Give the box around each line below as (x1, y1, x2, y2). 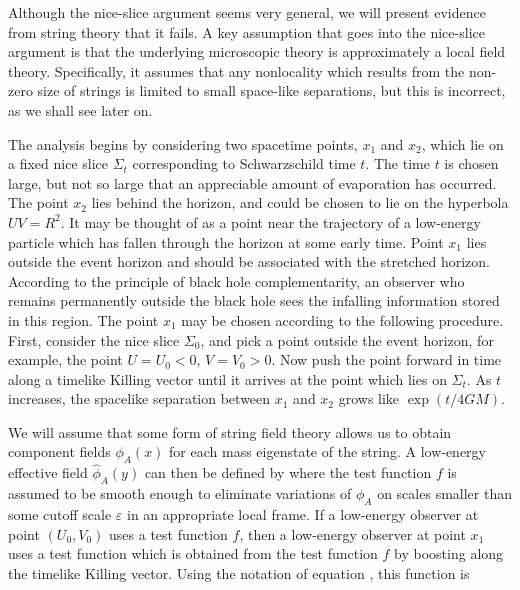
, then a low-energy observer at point (239, 523, 466, 544)
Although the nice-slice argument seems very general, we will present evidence (8, 2, 486, 22)
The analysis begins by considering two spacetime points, (8, 133, 358, 154)
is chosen (444, 153, 499, 174)
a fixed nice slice (8, 153, 109, 174)
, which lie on (421, 133, 504, 154)
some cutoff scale (8, 504, 112, 525)
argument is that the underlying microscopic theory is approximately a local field (8, 41, 506, 62)
